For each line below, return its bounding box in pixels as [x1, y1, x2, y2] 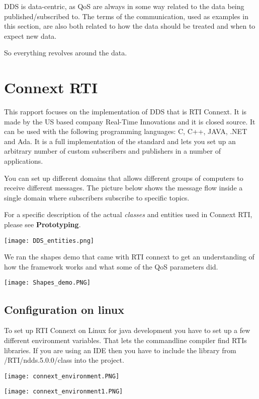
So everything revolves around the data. [4, 47, 127, 58]
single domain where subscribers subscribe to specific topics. [4, 192, 190, 203]
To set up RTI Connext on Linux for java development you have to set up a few [4, 325, 250, 336]
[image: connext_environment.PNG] [4, 372, 120, 380]
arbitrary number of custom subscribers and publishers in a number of [4, 146, 221, 156]
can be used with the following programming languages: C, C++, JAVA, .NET [4, 126, 247, 137]
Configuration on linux [4, 301, 125, 317]
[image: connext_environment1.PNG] [4, 388, 123, 395]
